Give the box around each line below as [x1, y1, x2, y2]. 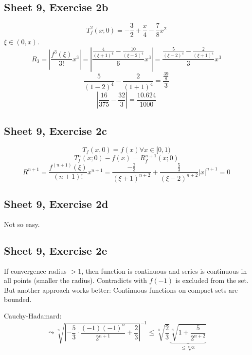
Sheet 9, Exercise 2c [4, 123, 107, 138]
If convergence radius [4, 265, 67, 276]
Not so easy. [4, 219, 40, 229]
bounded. [4, 294, 32, 304]
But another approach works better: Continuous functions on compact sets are [4, 284, 238, 295]
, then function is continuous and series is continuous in [81, 265, 247, 276]
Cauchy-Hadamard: [4, 311, 62, 321]
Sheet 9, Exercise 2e [4, 243, 108, 258]
